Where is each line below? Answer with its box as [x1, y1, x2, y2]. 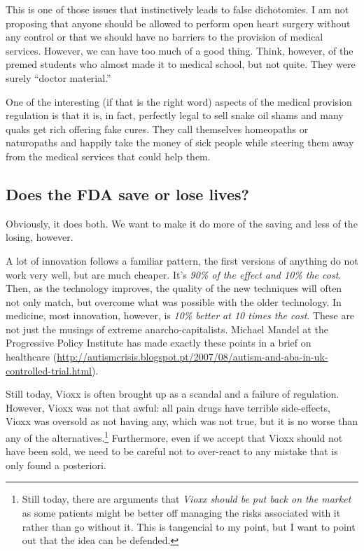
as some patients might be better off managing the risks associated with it [22, 505, 341, 520]
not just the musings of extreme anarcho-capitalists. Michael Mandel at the [6, 321, 328, 336]
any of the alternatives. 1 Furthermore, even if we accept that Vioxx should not [6, 428, 343, 445]
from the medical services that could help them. [6, 148, 211, 163]
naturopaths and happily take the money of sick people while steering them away [6, 135, 354, 150]
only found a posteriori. [6, 457, 106, 472]
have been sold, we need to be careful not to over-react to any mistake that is [6, 444, 338, 459]
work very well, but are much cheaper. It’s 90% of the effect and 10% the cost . [6, 267, 342, 281]
